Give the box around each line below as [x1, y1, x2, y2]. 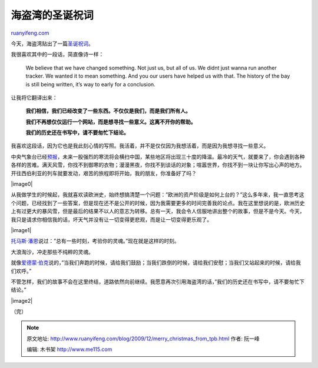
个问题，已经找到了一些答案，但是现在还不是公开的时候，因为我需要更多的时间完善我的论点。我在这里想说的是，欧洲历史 [11, 199, 305, 206]
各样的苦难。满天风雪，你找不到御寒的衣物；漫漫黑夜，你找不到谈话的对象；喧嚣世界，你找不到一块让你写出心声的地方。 [11, 162, 305, 169]
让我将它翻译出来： [11, 94, 58, 101]
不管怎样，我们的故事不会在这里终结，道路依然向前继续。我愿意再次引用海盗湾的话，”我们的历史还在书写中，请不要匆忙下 [11, 278, 305, 285]
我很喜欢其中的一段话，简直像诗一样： [11, 51, 104, 58]
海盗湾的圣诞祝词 [11, 9, 94, 22]
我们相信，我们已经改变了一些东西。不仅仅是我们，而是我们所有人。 [25, 108, 191, 115]
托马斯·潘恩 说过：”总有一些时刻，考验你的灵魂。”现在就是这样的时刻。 [11, 237, 180, 245]
